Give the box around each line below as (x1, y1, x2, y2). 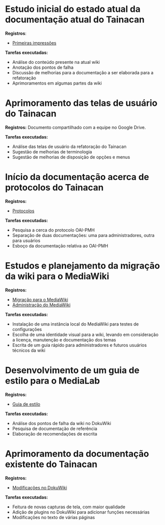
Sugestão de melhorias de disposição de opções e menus (12, 154, 131, 160)
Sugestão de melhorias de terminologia (12, 148, 92, 154)
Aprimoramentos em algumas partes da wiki (12, 80, 102, 86)
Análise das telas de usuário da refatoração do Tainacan (12, 143, 127, 149)
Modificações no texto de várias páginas (12, 514, 95, 520)
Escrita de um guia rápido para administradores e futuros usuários (12, 342, 147, 348)
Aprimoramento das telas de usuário (5, 97, 158, 109)
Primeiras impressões (12, 40, 57, 46)
